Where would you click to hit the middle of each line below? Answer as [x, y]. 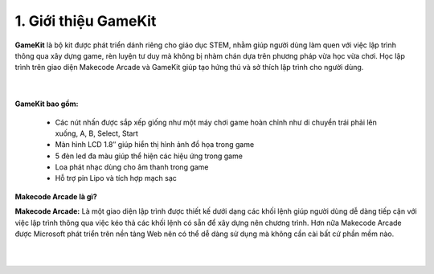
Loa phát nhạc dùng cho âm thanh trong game [132, 167]
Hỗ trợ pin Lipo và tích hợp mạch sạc [116, 178]
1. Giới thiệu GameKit [86, 21]
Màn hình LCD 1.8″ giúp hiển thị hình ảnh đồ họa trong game [155, 145]
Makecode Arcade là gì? [56, 196]
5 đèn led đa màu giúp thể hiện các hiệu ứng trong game [149, 156]
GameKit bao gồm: [47, 104]
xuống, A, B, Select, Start [96, 133]
